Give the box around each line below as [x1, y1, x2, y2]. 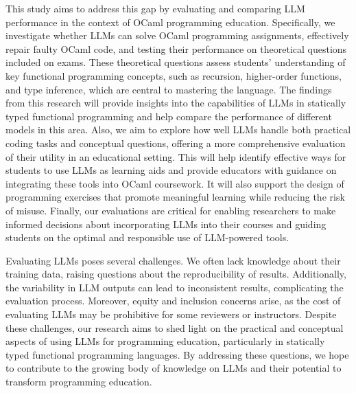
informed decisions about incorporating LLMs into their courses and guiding [5, 216, 327, 231]
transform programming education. [5, 374, 152, 389]
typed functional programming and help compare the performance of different [5, 109, 332, 123]
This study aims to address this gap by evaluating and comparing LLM [5, 1, 305, 15]
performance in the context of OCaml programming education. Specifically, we [5, 14, 335, 29]
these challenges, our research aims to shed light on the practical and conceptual [5, 320, 344, 335]
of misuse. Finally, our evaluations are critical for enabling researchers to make [5, 203, 336, 217]
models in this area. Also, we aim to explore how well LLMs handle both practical [5, 122, 351, 137]
